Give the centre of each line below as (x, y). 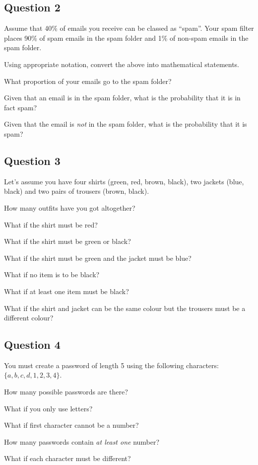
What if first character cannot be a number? (71, 425)
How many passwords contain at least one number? (82, 441)
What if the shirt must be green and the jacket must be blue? (98, 258)
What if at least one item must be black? (66, 291)
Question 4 (32, 345)
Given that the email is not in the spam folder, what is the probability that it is (126, 124)
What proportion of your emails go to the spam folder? (88, 81)
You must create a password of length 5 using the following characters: (111, 365)
